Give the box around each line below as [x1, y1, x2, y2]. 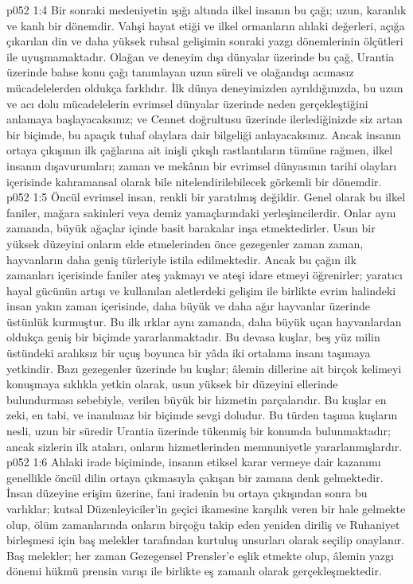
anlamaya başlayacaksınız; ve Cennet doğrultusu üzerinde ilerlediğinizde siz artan [6, 111, 403, 127]
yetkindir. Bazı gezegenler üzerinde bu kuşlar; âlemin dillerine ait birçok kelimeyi [6, 360, 402, 376]
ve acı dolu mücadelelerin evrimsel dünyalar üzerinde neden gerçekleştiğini [6, 95, 368, 111]
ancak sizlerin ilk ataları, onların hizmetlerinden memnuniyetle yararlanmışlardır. [6, 438, 403, 454]
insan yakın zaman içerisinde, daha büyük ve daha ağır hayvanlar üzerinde [6, 298, 370, 314]
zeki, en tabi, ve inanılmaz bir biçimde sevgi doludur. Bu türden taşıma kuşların [6, 407, 398, 423]
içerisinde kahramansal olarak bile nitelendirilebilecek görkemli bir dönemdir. [6, 173, 382, 189]
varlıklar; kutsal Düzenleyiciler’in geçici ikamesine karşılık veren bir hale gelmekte [6, 500, 406, 516]
